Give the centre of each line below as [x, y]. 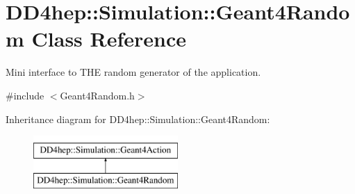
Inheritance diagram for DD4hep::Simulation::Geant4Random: [138, 119]
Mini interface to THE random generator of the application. [133, 72]
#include [25, 95]
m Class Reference [96, 39]
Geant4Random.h [97, 95]
